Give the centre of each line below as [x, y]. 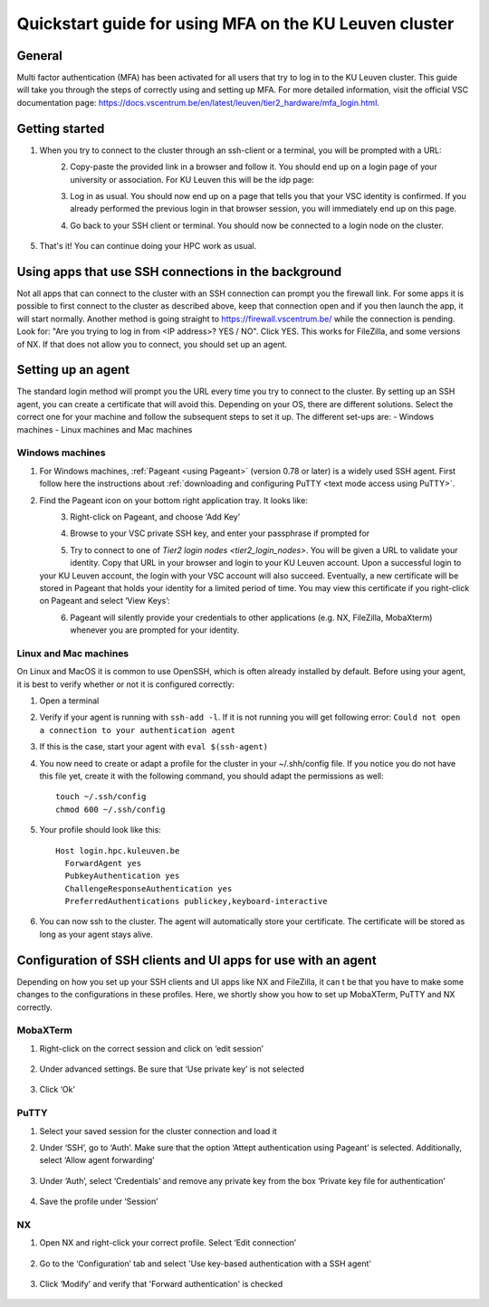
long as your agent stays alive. [96, 934]
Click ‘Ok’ [58, 1090]
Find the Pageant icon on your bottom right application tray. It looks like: [173, 500]
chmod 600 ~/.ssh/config [110, 809]
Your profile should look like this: [101, 830]
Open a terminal [69, 701]
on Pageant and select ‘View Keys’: [105, 601]
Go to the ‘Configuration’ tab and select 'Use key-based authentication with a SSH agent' [205, 1264]
